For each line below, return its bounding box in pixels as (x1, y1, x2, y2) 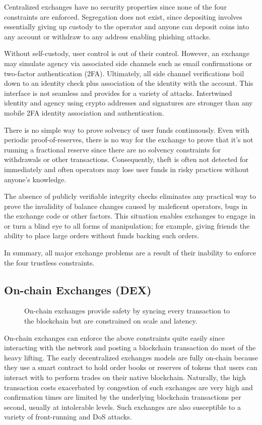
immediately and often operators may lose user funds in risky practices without (4, 164, 249, 174)
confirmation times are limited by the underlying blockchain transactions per (4, 392, 241, 402)
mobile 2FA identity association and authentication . (4, 107, 164, 118)
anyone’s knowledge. (4, 174, 67, 184)
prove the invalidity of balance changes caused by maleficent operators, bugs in (4, 200, 248, 211)
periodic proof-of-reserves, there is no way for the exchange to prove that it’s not (4, 134, 253, 145)
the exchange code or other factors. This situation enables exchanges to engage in (4, 210, 256, 221)
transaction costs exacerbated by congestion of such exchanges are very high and (4, 382, 253, 392)
